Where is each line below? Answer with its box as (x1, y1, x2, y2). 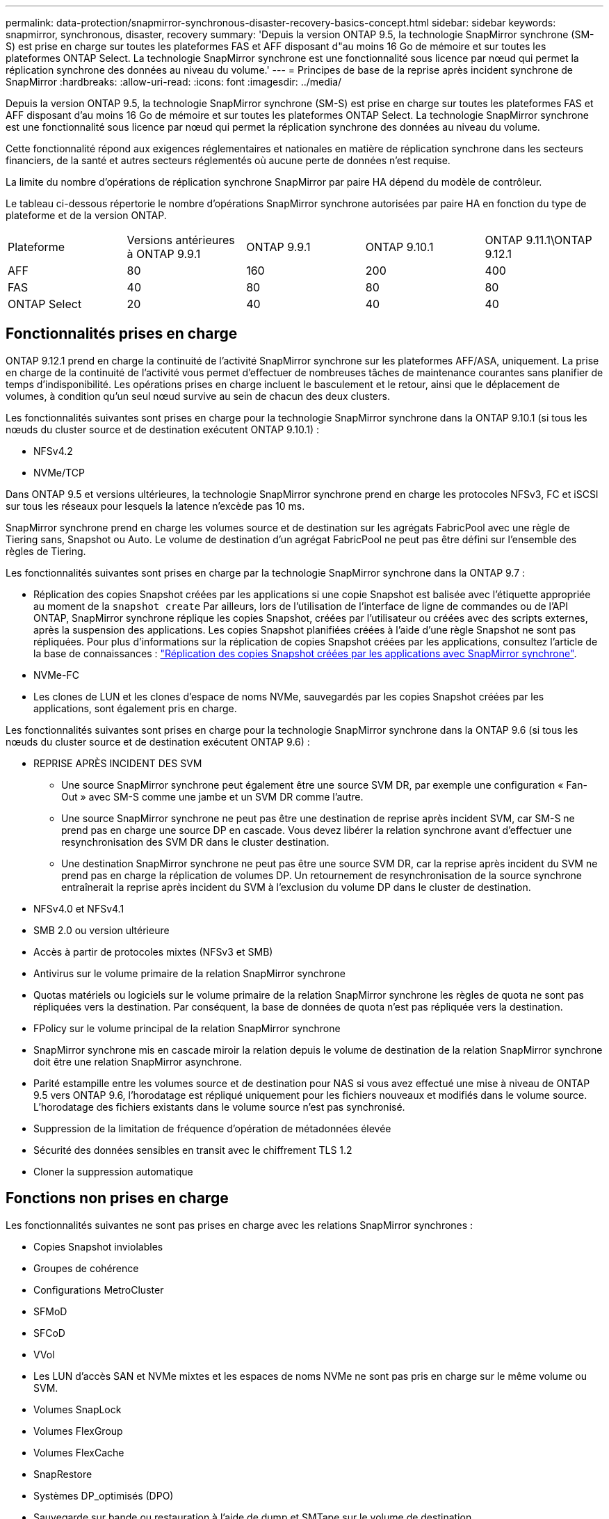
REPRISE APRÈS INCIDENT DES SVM (33, 757, 202, 769)
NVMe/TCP (33, 466, 85, 479)
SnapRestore (33, 1468, 92, 1480)
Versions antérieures (127, 233, 235, 247)
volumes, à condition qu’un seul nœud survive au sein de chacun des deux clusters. (6, 389, 390, 402)
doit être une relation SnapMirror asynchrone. (33, 1055, 242, 1068)
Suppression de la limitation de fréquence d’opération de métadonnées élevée (33, 1122, 391, 1134)
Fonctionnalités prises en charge (6, 325, 238, 343)
